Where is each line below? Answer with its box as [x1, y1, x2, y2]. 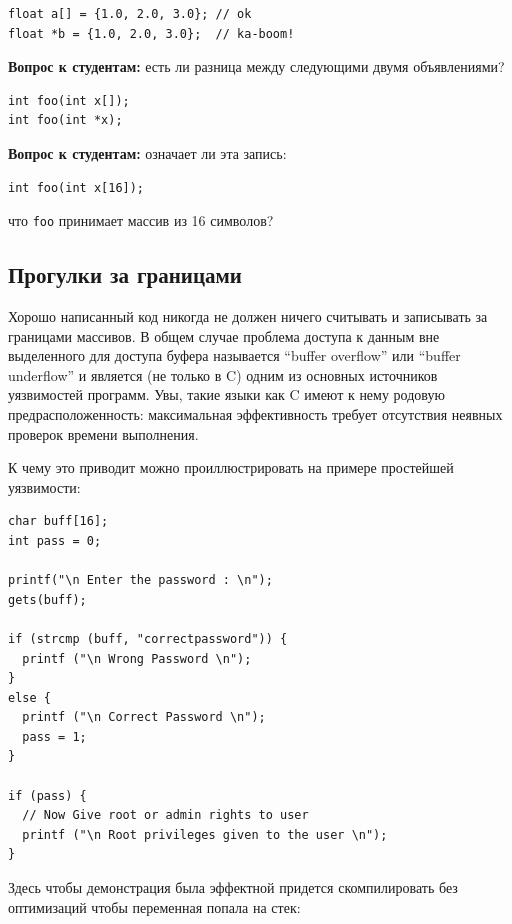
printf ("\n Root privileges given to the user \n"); [22, 827, 388, 842]
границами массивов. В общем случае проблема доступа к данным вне [8, 325, 440, 346]
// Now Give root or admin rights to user [22, 808, 309, 823]
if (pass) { [8, 788, 87, 803]
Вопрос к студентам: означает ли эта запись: [8, 142, 287, 163]
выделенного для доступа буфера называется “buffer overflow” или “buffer [8, 345, 461, 366]
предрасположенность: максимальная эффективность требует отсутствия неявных [8, 403, 503, 424]
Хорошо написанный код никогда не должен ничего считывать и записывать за [8, 306, 488, 327]
